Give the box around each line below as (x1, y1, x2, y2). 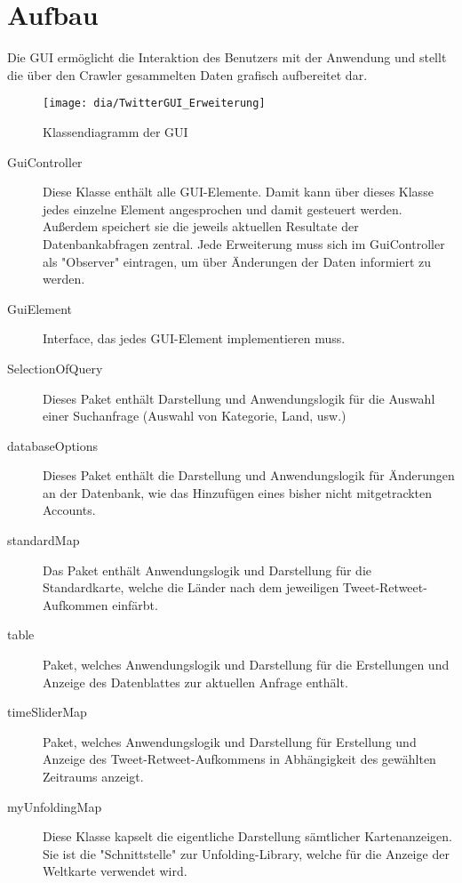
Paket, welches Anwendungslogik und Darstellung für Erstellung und (43, 732, 417, 751)
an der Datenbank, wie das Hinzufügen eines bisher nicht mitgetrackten (43, 483, 433, 502)
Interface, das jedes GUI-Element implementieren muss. (43, 329, 346, 348)
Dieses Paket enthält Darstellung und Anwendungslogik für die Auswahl (43, 389, 435, 407)
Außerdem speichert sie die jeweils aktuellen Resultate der (43, 217, 359, 236)
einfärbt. (112, 595, 158, 614)
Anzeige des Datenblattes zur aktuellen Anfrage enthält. (43, 672, 348, 691)
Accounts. (43, 501, 96, 519)
